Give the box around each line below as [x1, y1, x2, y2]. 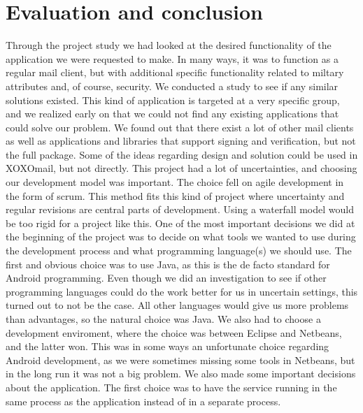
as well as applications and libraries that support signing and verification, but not [6, 133, 356, 148]
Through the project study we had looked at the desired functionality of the [6, 38, 332, 52]
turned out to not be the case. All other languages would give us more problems [6, 298, 349, 312]
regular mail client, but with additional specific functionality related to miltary [6, 65, 344, 80]
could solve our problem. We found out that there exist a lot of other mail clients [6, 119, 354, 134]
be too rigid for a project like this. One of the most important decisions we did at [6, 215, 355, 230]
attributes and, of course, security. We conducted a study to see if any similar [6, 78, 339, 93]
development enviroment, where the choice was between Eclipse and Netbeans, [6, 325, 342, 340]
